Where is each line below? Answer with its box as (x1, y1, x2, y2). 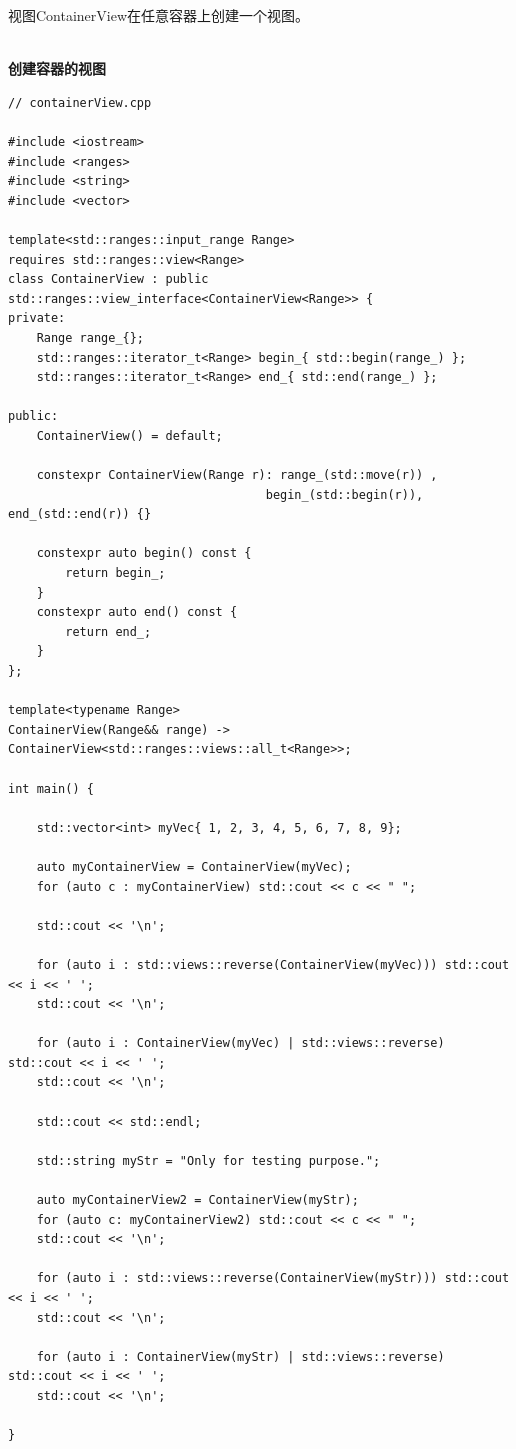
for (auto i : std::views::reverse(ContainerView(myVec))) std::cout (36, 957, 510, 972)
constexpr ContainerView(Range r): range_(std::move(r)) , (36, 468, 438, 483)
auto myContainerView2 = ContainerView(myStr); (36, 1193, 359, 1208)
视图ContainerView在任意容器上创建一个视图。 (8, 5, 310, 25)
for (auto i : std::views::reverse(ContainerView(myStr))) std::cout (36, 1271, 510, 1286)
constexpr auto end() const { (36, 605, 238, 620)
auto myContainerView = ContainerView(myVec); (36, 859, 352, 874)
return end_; (65, 624, 152, 639)
